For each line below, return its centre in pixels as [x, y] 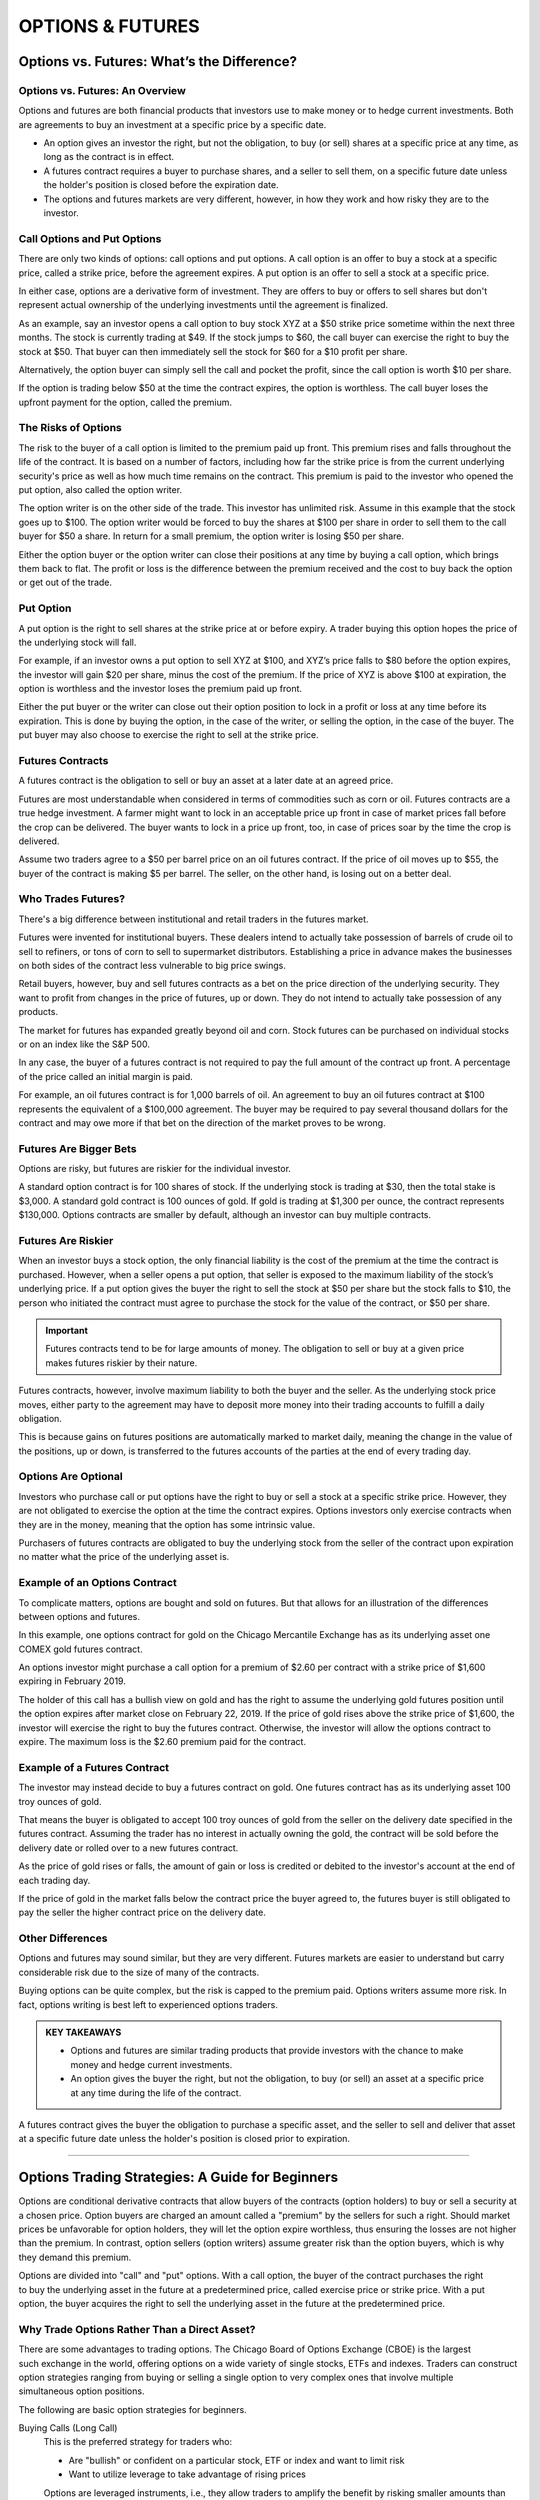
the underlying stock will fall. [77, 642]
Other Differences [63, 1938]
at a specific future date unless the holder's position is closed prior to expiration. [184, 2139]
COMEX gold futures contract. [81, 1649]
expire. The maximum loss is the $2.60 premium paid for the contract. [162, 1742]
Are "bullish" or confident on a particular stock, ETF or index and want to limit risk [236, 2460]
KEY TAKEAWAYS [83, 2032]
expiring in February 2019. [72, 1681]
